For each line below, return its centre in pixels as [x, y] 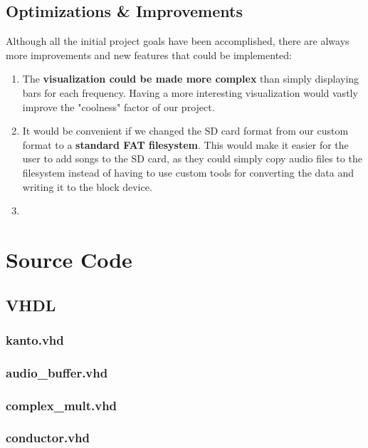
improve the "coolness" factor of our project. [119, 106]
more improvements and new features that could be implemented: [149, 54]
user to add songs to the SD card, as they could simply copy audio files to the [192, 158]
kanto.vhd [35, 339]
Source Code [69, 259]
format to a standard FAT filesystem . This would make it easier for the [185, 144]
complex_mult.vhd [62, 405]
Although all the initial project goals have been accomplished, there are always [178, 41]
